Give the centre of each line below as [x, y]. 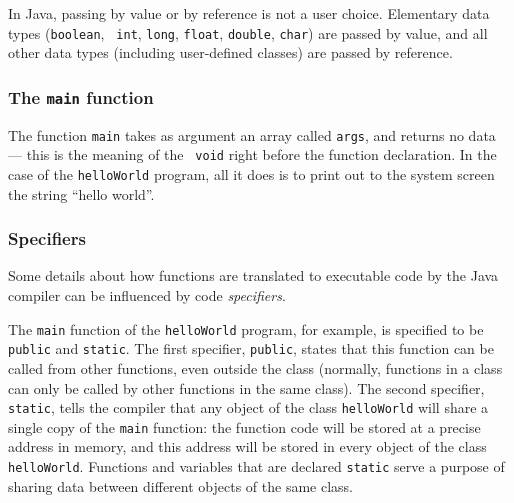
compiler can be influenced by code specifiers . [147, 295]
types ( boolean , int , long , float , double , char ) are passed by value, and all [248, 32]
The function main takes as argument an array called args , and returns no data [252, 134]
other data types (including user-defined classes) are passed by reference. [230, 52]
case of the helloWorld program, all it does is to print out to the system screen [251, 173]
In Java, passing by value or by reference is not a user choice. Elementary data [249, 13]
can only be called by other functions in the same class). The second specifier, [246, 387]
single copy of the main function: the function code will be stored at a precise [244, 426]
